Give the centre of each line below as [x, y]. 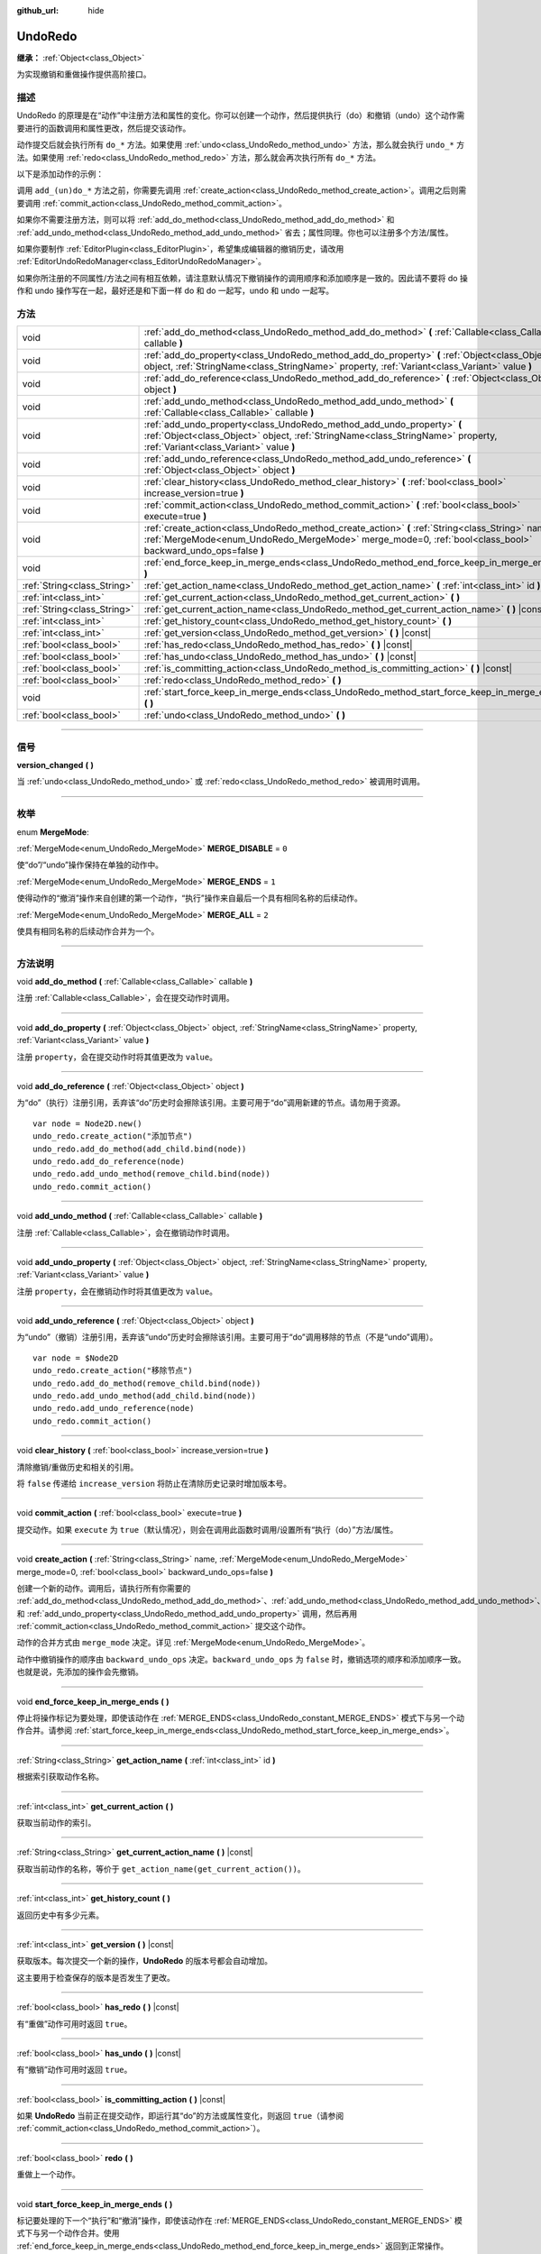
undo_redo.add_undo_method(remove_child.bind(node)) [151, 1174]
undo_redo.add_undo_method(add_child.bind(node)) [145, 1396]
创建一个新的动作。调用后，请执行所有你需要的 [104, 1588]
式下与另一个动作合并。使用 [68, 2233]
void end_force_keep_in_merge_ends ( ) [93, 1701]
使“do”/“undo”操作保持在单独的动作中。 [90, 865]
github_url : [37, 10]
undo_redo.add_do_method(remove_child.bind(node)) [147, 1383]
